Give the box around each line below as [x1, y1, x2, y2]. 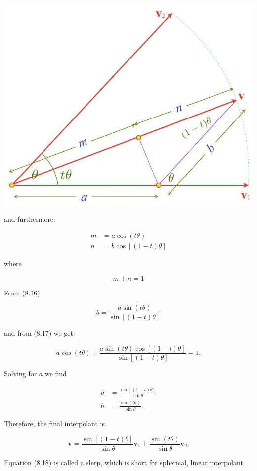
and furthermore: [4, 214, 55, 224]
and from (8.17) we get [4, 328, 74, 338]
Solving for [4, 368, 37, 378]
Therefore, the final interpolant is [4, 418, 105, 428]
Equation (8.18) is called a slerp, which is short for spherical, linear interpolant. [4, 457, 245, 467]
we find [44, 368, 67, 378]
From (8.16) [4, 287, 40, 297]
